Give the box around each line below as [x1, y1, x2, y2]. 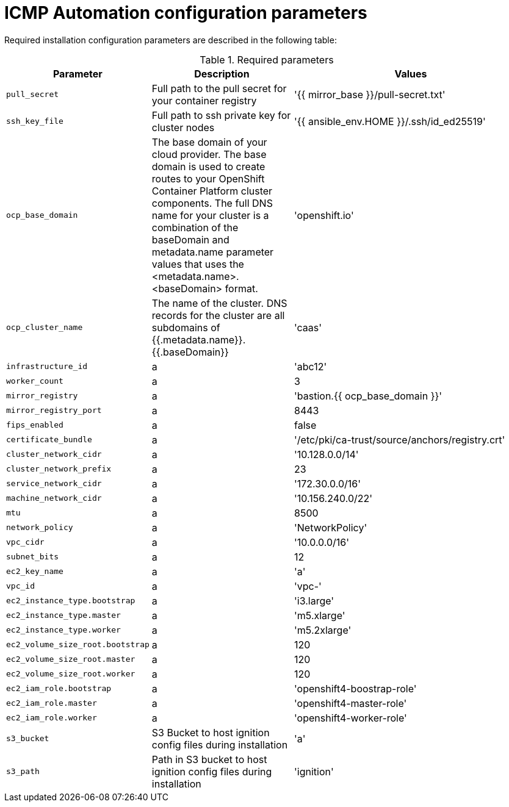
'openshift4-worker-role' [294, 711, 407, 724]
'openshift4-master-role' [294, 697, 407, 709]
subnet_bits [6, 552, 59, 562]
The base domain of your [151, 135, 267, 148]
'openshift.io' [294, 209, 354, 221]
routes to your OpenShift [151, 172, 265, 185]
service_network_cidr [6, 479, 102, 489]
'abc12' [294, 360, 327, 373]
